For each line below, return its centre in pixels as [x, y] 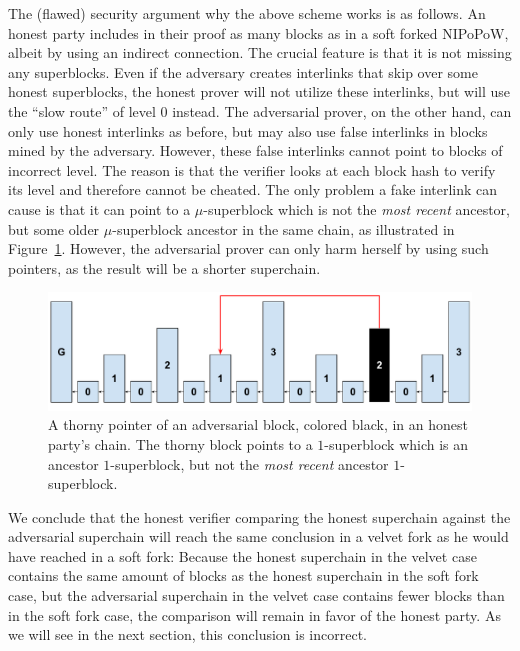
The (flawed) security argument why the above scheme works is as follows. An [247, 13]
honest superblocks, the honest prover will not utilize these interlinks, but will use [259, 91]
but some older [54, 228]
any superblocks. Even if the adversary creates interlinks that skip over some [243, 71]
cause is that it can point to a [99, 208]
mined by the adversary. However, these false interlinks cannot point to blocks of [255, 150]
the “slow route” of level [82, 110]
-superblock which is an [396, 443]
